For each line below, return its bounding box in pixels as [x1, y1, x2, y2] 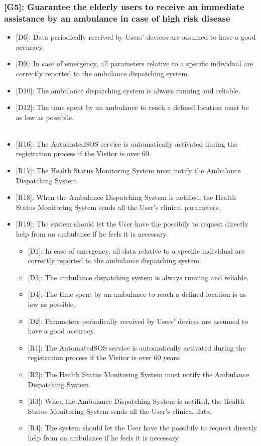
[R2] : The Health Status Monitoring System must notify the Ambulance [28, 369, 249, 379]
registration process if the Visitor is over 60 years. [28, 352, 181, 363]
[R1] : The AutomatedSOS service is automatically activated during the [28, 342, 246, 353]
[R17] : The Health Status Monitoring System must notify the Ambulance [16, 165, 241, 176]
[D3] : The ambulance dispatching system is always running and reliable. [28, 272, 249, 282]
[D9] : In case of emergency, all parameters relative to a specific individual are [16, 58, 253, 69]
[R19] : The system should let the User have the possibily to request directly [16, 218, 249, 229]
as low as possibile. [16, 111, 74, 122]
